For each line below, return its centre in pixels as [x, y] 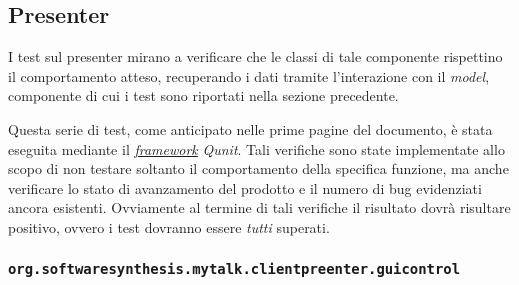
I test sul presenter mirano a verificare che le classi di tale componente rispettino [255, 56]
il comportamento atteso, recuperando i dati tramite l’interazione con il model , [249, 75]
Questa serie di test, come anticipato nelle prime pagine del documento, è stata [250, 128]
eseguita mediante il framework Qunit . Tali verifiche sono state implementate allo [256, 148]
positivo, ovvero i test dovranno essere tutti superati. [169, 226]
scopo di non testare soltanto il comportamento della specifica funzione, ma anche [258, 168]
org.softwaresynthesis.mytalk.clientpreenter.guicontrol [234, 269]
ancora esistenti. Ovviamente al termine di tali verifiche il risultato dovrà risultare [259, 207]
